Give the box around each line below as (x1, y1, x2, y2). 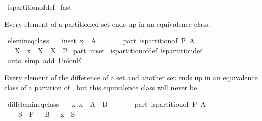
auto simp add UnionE (7, 55, 82, 66)
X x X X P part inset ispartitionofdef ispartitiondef (14, 45, 202, 55)
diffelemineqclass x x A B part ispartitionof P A (7, 99, 206, 109)
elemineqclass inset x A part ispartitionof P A (7, 35, 195, 46)
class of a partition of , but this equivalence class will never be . (4, 82, 201, 92)
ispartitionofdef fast (7, 2, 72, 12)
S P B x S (18, 108, 75, 119)
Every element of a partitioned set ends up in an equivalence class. (4, 18, 210, 29)
